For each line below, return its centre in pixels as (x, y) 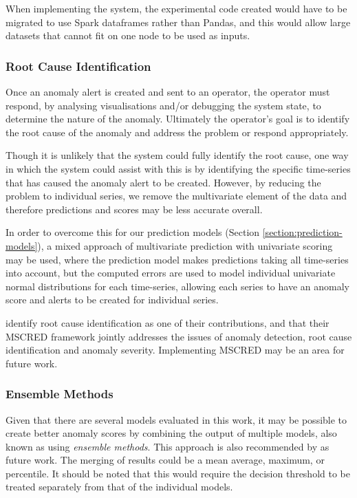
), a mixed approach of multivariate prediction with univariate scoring (185, 245)
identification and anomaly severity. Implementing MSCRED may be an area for (175, 350)
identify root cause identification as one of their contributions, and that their (167, 322)
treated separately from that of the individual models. (119, 487)
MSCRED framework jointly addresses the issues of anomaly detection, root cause (179, 336)
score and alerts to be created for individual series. (112, 300)
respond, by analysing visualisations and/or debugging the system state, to (163, 105)
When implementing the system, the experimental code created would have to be (176, 8)
